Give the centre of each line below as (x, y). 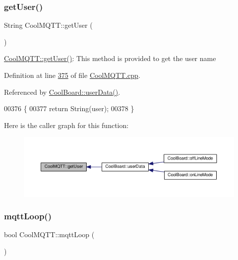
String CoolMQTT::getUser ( (48, 25)
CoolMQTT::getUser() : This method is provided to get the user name (110, 58)
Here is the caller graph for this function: (66, 125)
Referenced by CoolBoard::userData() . (62, 92)
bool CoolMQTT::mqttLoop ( (49, 234)
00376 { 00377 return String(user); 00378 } (69, 108)
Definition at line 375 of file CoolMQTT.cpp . (72, 75)
